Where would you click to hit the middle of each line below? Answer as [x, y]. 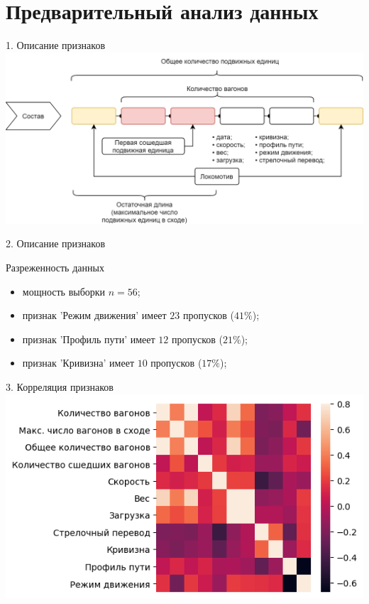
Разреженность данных [55, 268]
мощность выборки [64, 291]
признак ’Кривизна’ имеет [78, 363]
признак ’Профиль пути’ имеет [89, 339]
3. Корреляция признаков [60, 387]
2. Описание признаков [56, 243]
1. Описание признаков [56, 45]
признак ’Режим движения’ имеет [94, 315]
